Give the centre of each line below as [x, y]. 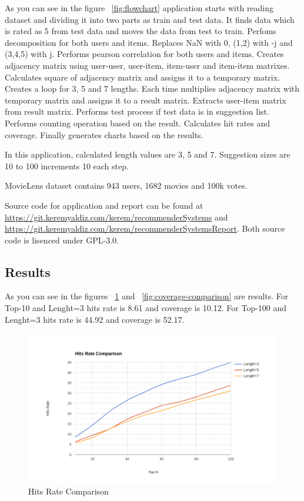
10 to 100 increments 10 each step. [67, 166]
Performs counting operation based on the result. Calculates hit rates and [138, 123]
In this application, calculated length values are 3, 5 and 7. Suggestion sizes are [148, 154]
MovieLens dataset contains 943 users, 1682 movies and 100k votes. [126, 186]
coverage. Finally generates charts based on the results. [104, 134]
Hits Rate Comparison [69, 491]
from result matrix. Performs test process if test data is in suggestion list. [137, 111]
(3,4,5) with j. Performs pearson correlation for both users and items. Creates [144, 54]
